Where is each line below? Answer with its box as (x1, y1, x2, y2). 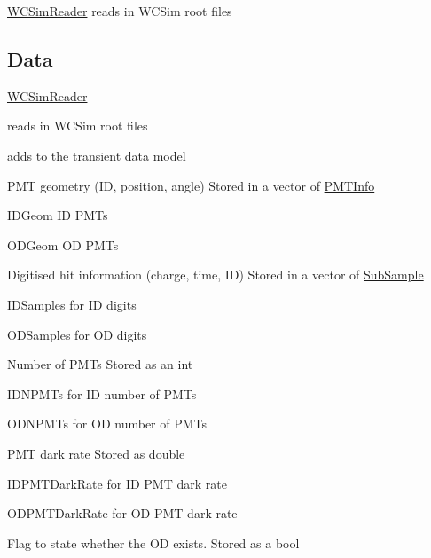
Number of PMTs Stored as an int (7, 355, 193, 373)
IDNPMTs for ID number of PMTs (7, 384, 197, 403)
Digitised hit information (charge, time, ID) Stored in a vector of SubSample (7, 265, 424, 284)
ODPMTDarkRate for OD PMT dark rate (7, 504, 238, 523)
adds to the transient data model (7, 145, 186, 164)
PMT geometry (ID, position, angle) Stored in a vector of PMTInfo (7, 176, 375, 194)
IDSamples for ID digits (7, 295, 137, 313)
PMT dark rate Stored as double (7, 444, 185, 462)
